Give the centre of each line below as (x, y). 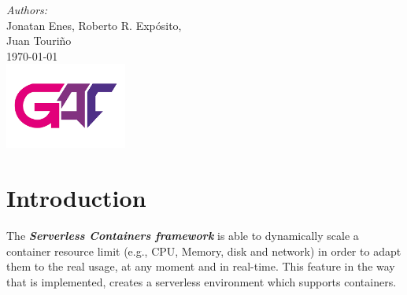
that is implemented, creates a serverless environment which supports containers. (202, 281)
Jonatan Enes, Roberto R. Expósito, (94, 25)
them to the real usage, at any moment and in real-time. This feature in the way (201, 266)
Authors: (27, 9)
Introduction (76, 198)
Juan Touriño (39, 41)
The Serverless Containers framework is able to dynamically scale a (183, 236)
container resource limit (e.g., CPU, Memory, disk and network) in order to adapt (204, 251)
